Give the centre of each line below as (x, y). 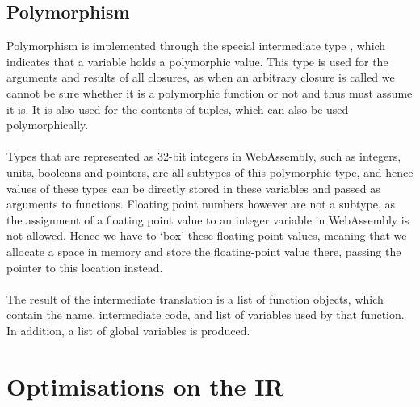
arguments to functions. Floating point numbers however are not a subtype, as (201, 204)
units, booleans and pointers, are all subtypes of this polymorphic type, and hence (210, 172)
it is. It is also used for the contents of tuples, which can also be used (178, 109)
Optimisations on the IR (145, 386)
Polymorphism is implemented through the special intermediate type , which (196, 46)
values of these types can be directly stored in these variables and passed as (193, 188)
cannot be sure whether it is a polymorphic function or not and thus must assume (210, 92)
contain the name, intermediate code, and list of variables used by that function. (206, 315)
